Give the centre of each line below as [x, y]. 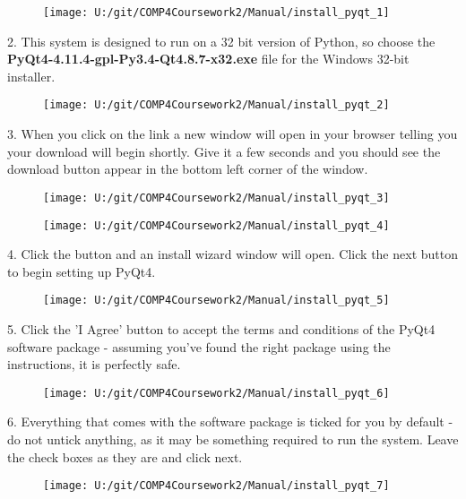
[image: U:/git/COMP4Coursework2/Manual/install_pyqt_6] [216, 393]
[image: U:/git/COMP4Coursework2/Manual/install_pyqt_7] [216, 486]
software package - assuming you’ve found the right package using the [199, 346]
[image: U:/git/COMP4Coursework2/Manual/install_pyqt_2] [216, 105]
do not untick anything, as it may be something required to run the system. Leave [233, 439]
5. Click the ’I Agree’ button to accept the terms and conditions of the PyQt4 [221, 329]
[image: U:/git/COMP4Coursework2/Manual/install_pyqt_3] [216, 198]
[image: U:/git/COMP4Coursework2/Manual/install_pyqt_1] [216, 13]
